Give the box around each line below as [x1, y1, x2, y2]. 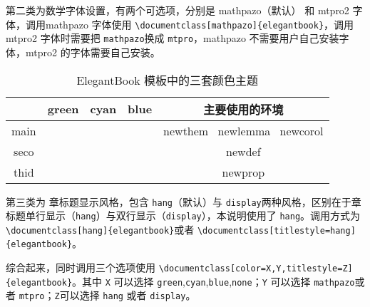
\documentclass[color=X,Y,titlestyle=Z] [158, 264, 353, 274]
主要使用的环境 [203, 100, 284, 118]
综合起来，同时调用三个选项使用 [6, 260, 155, 275]
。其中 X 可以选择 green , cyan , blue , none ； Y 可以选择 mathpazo [72, 274, 355, 288]
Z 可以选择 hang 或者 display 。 [54, 288, 196, 303]
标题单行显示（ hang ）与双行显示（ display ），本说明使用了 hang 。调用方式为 [6, 208, 361, 223]
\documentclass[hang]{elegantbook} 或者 [6, 222, 195, 236]
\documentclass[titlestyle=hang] [197, 225, 356, 236]
